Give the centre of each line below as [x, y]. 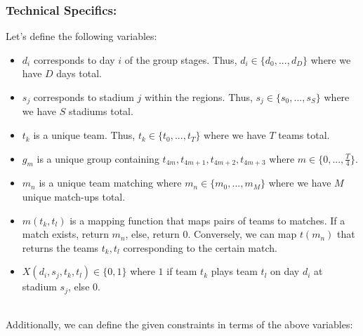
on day [285, 271]
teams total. [304, 135]
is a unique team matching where [110, 183]
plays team [234, 271]
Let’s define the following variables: [81, 36]
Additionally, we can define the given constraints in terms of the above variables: [179, 324]
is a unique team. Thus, [84, 135]
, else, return [152, 234]
